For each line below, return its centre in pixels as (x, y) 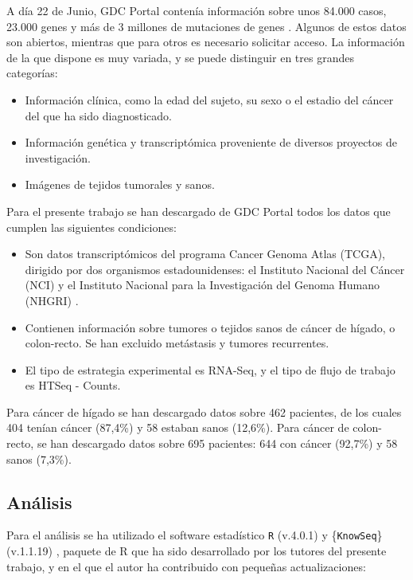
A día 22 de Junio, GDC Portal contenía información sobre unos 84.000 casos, (197, 10)
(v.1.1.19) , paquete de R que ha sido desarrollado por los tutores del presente (197, 551)
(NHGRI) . (52, 300)
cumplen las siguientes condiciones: (92, 227)
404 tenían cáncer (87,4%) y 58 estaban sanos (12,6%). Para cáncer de (178, 427)
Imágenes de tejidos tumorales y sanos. (120, 184)
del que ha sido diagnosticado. (98, 115)
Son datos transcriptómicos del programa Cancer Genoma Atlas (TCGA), (205, 254)
